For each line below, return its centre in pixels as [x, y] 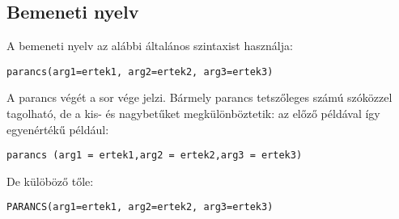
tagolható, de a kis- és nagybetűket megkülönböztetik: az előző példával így [193, 114]
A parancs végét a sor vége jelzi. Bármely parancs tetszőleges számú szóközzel [199, 97]
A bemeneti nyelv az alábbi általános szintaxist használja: [150, 46]
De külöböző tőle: [50, 181]
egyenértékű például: [58, 129]
